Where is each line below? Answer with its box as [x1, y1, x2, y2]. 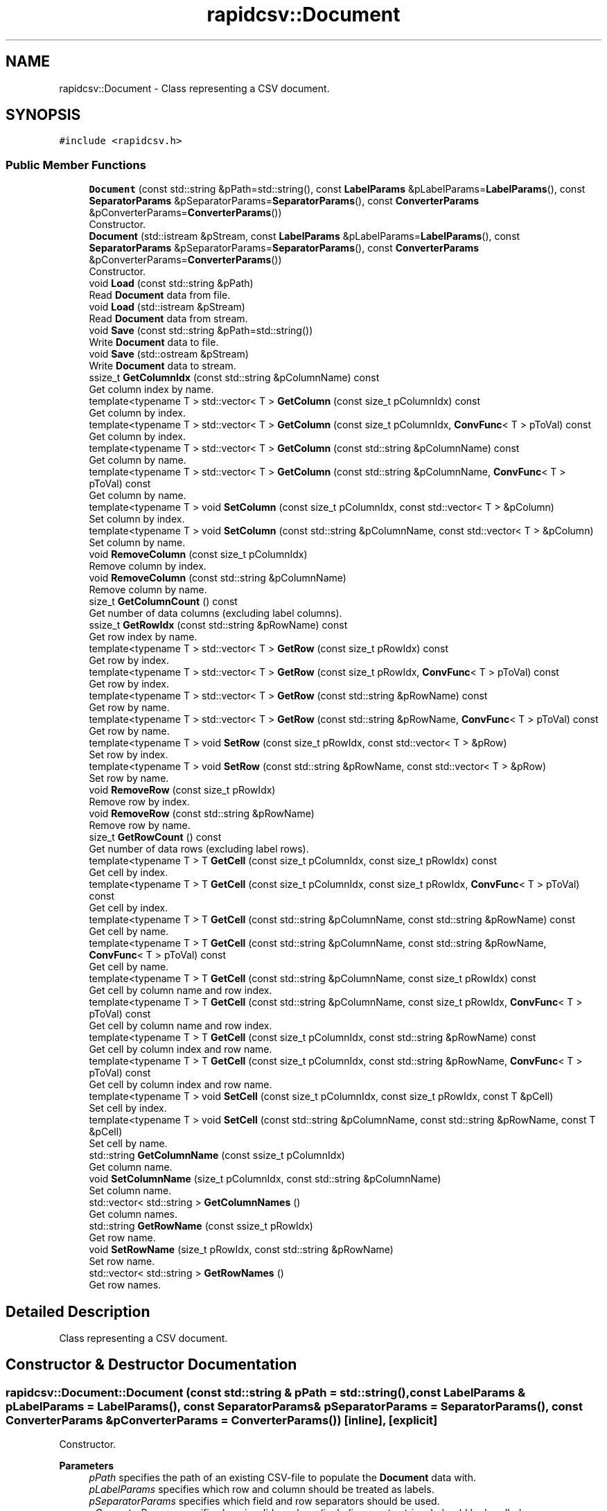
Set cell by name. [89, 1137, 168, 1150]
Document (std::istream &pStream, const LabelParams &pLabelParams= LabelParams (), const [89, 230, 520, 243]
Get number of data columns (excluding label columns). [89, 607, 342, 620]
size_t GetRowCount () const [89, 831, 222, 844]
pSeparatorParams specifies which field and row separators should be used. [89, 1495, 440, 1508]
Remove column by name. [89, 584, 207, 596]
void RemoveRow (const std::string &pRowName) [89, 807, 315, 820]
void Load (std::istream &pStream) [89, 301, 245, 313]
